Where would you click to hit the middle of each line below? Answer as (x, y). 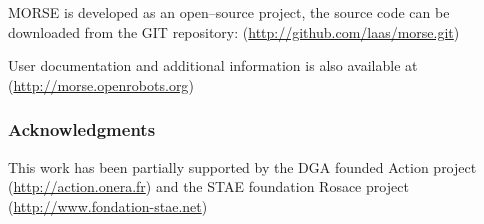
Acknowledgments (82, 129)
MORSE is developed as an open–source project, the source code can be (229, 12)
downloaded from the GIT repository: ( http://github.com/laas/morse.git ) (234, 31)
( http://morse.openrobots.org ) (101, 84)
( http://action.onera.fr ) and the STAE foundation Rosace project (208, 186)
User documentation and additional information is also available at (213, 65)
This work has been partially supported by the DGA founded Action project (242, 166)
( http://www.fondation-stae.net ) (108, 205)
